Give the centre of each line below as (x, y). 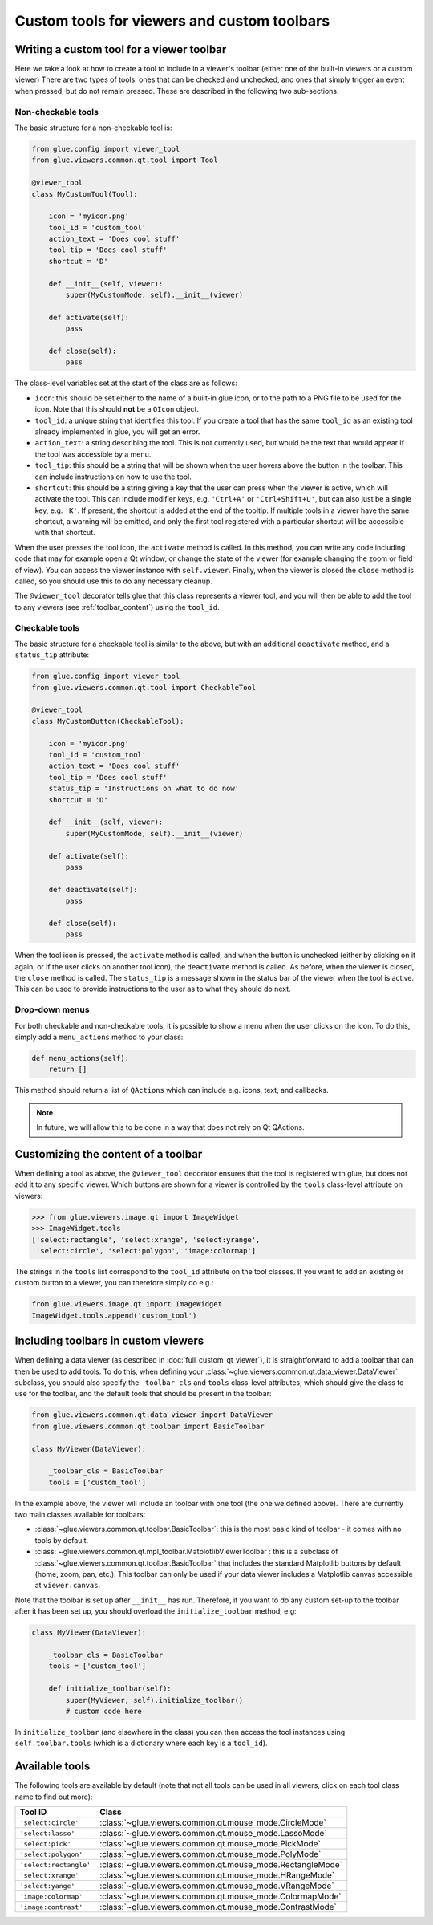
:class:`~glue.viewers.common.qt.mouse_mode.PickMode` (210, 1844)
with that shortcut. (65, 533)
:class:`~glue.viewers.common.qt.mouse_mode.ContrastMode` (218, 1907)
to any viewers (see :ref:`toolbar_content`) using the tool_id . (117, 607)
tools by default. (62, 1540)
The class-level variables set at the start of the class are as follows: (126, 383)
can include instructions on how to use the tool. (113, 477)
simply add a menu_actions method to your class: (99, 1037)
